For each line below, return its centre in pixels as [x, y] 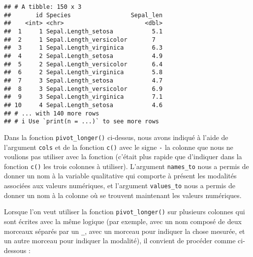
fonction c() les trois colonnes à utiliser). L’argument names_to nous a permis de [126, 166]
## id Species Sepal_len [83, 15]
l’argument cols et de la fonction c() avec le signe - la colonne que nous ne [119, 147]
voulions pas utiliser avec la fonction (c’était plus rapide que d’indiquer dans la [123, 157]
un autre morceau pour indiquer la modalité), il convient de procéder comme [120, 241]
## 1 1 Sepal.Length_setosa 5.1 [83, 31]
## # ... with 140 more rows [52, 113]
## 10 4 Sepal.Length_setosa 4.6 [83, 105]
